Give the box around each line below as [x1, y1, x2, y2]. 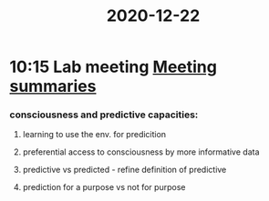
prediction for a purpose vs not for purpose [22, 182, 186, 193]
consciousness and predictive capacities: [9, 108, 199, 121]
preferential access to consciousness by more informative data [22, 146, 260, 157]
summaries [9, 76, 97, 96]
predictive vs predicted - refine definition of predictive [22, 165, 227, 176]
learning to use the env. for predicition [22, 129, 167, 140]
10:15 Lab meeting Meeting [9, 56, 217, 77]
